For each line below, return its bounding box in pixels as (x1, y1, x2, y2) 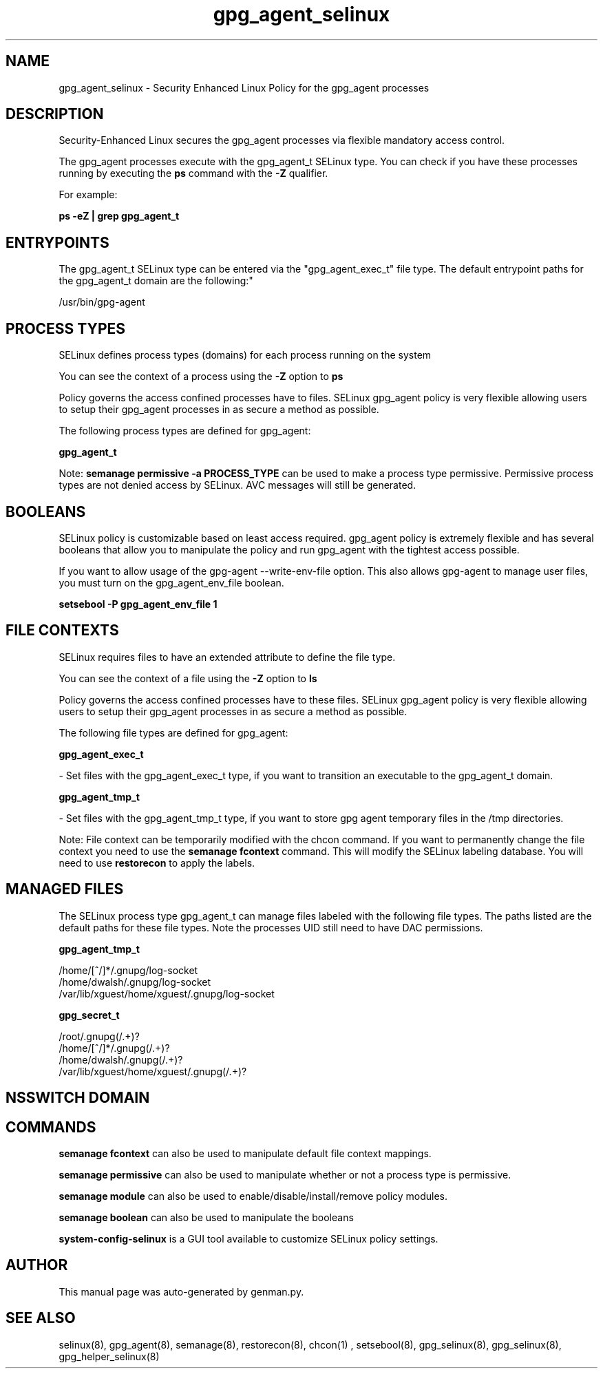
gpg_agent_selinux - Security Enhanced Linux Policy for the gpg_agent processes (59, 81, 430, 94)
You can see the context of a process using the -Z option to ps (59, 370, 343, 383)
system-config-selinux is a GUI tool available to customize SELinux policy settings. (59, 1232, 438, 1245)
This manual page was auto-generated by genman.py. (59, 1285, 304, 1298)
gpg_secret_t (59, 1008, 120, 1021)
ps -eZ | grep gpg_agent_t (59, 210, 180, 222)
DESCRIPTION (6, 105, 104, 123)
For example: (59, 189, 118, 201)
